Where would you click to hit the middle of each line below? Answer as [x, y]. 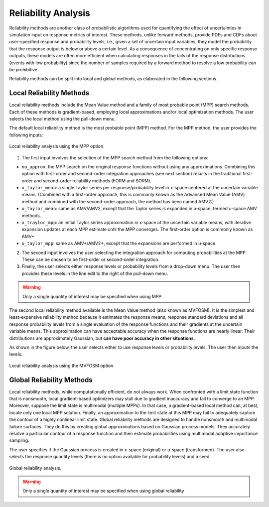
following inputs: [26, 135]
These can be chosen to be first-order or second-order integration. [90, 259]
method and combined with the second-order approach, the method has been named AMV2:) [118, 201]
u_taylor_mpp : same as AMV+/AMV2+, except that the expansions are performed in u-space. [119, 244]
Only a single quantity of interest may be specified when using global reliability [103, 491]
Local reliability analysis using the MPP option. [57, 146]
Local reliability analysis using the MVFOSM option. [62, 366]
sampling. [19, 440]
